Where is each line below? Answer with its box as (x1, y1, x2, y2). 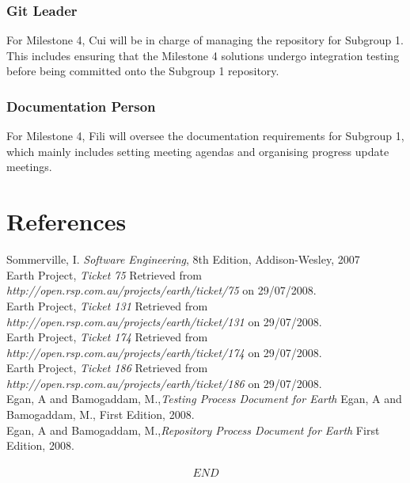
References (6, 205, 127, 238)
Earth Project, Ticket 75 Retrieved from (6, 266, 202, 283)
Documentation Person (6, 96, 156, 116)
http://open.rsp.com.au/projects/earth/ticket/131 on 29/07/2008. (6, 313, 322, 329)
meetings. (6, 158, 52, 175)
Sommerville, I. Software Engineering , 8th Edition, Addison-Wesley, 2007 (6, 251, 360, 268)
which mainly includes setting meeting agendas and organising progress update (6, 143, 389, 159)
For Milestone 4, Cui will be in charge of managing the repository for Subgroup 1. (6, 32, 404, 48)
